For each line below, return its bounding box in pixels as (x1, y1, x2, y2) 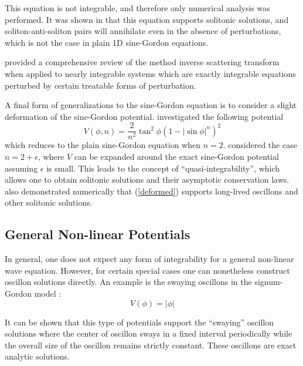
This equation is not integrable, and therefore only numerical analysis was (5, 2, 270, 14)
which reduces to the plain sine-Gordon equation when (5, 139, 201, 151)
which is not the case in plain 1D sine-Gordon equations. (5, 36, 209, 48)
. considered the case (223, 139, 297, 151)
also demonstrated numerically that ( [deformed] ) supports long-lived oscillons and (5, 184, 298, 197)
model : (34, 287, 62, 299)
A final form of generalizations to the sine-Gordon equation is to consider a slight (5, 99, 297, 111)
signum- (254, 276, 283, 288)
